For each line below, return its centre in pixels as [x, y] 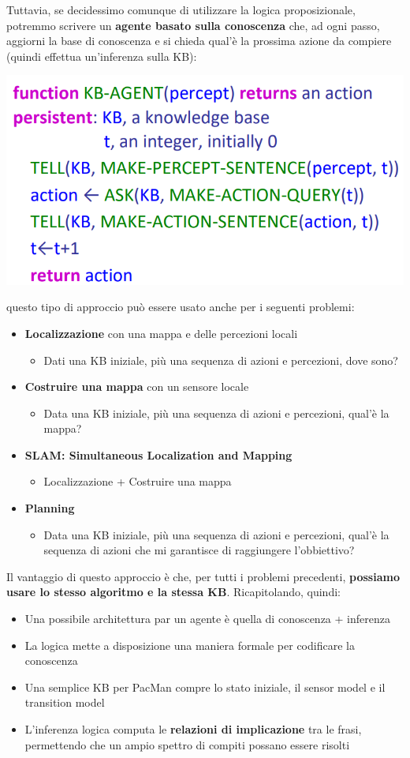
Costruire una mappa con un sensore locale [137, 387]
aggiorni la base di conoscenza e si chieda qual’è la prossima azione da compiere [199, 41]
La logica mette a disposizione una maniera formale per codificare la [190, 645]
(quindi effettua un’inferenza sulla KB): [102, 56]
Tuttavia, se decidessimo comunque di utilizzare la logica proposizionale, [181, 9]
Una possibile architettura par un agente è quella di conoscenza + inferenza [207, 619]
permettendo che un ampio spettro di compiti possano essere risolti [187, 744]
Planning [50, 508]
